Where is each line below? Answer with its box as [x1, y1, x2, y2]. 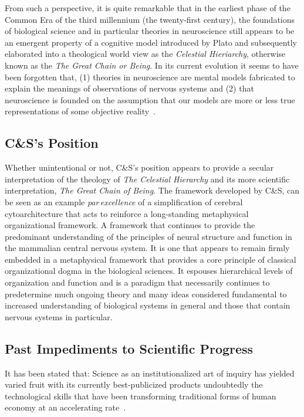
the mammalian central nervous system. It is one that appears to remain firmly [5, 242, 290, 254]
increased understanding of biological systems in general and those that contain [5, 299, 291, 311]
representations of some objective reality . [5, 105, 156, 117]
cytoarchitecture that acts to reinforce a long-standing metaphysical [5, 207, 249, 219]
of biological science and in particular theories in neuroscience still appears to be [5, 25, 295, 37]
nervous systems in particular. [5, 310, 113, 323]
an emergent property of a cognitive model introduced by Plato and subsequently [5, 36, 297, 48]
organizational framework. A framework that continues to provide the [5, 219, 255, 231]
